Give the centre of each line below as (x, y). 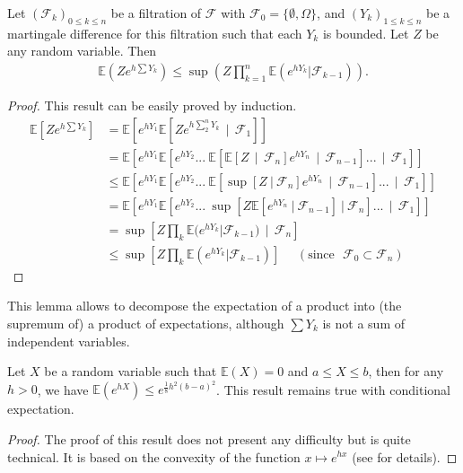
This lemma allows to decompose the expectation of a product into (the (205, 306)
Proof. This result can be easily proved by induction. (152, 105)
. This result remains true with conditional (333, 389)
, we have (63, 389)
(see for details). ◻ (405, 456)
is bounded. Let (366, 33)
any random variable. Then (82, 51)
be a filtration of (156, 13)
